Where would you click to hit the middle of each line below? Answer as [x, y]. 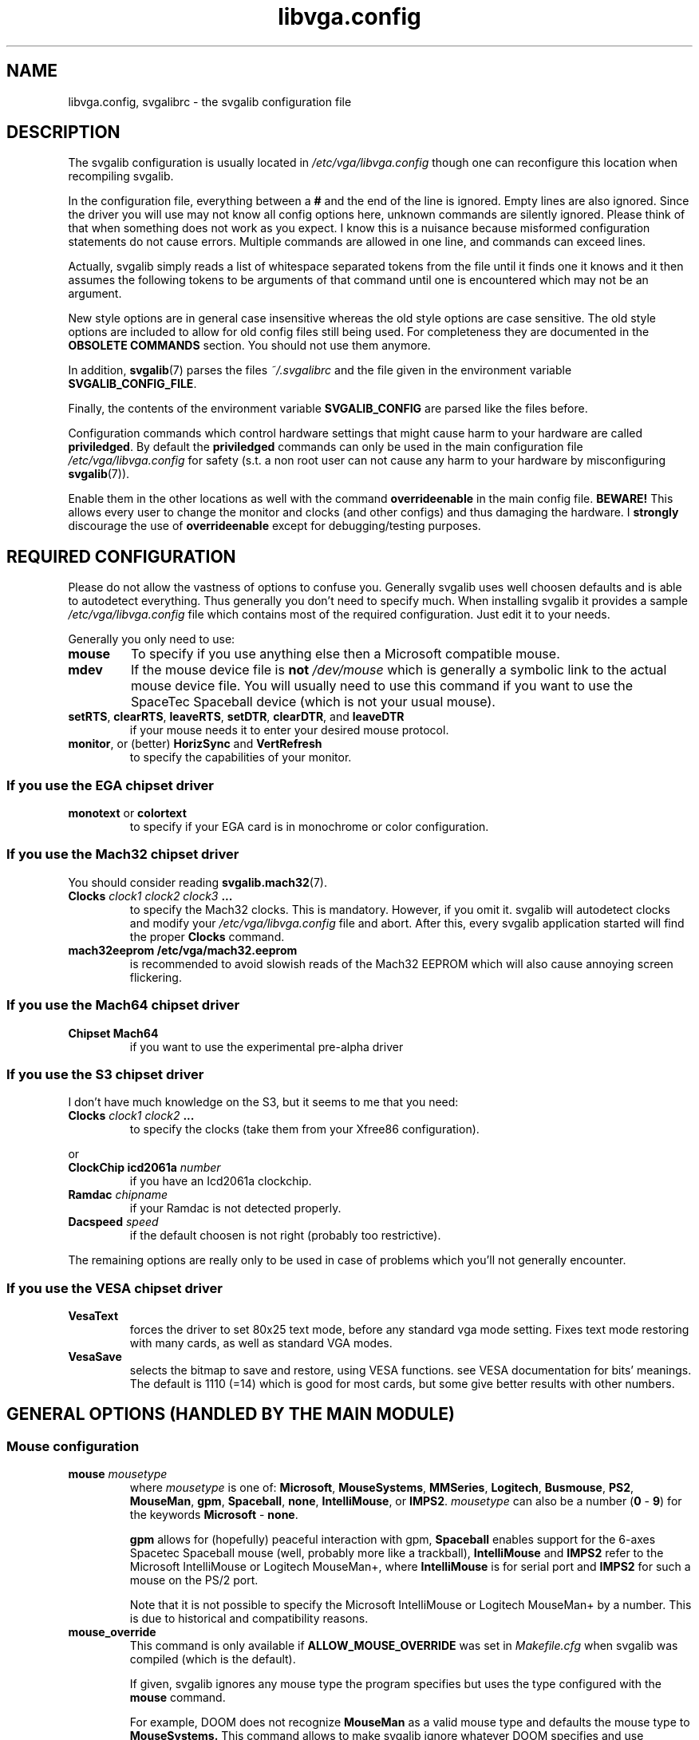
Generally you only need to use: [152, 639]
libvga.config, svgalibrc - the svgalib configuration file [210, 101]
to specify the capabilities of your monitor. [241, 757]
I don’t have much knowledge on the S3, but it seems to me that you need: [263, 1102]
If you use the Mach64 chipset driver [123, 1005]
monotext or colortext [127, 813]
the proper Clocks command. [207, 936]
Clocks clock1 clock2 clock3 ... [150, 896]
